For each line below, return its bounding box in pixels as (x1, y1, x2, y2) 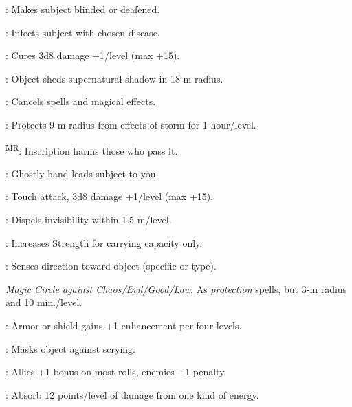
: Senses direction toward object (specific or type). (5, 258, 217, 273)
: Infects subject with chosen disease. (5, 25, 160, 39)
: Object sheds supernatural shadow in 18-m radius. (5, 71, 223, 85)
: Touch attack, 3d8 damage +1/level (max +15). (5, 189, 214, 203)
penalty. (193, 364, 227, 379)
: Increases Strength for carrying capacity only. (5, 235, 203, 250)
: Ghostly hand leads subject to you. (5, 166, 159, 180)
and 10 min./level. (5, 295, 82, 309)
